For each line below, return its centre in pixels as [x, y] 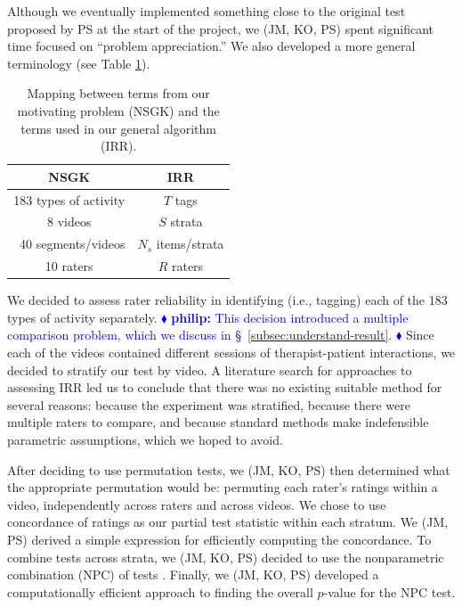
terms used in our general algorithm [119, 128]
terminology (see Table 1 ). [79, 63]
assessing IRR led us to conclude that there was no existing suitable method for [225, 387]
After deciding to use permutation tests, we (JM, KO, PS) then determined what [229, 469]
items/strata [190, 244]
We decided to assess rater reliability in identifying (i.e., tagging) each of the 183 [227, 300]
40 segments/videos [72, 244]
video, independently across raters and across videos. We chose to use [197, 504]
